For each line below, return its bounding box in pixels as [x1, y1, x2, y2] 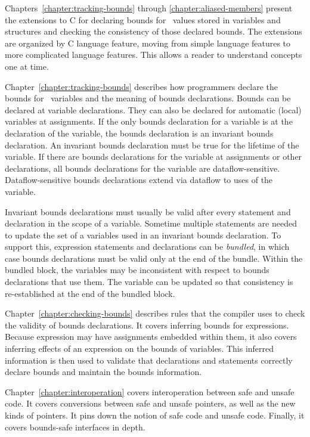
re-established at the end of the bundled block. [5, 287, 175, 299]
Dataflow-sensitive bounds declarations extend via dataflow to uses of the [5, 173, 273, 186]
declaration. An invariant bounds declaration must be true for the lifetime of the [5, 138, 299, 151]
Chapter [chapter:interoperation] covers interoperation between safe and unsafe [5, 385, 294, 398]
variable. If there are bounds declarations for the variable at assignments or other [5, 150, 302, 163]
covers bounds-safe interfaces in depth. [5, 420, 145, 433]
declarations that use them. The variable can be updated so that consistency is [5, 275, 293, 288]
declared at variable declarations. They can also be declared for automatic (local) [5, 103, 302, 116]
